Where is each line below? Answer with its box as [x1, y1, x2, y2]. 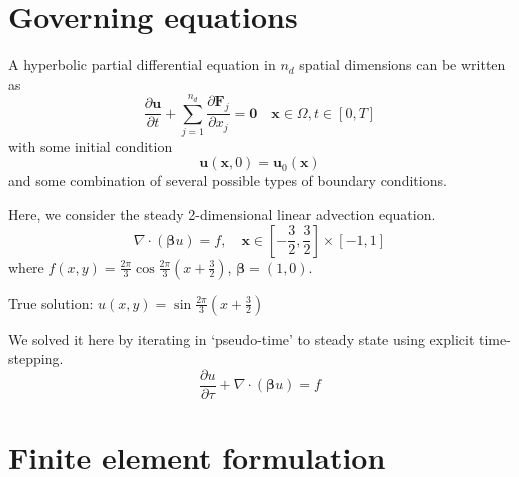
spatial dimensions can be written [299, 54, 506, 75]
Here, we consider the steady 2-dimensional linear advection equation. [8, 204, 436, 225]
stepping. [8, 348, 64, 369]
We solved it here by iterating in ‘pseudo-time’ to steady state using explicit [8, 328, 475, 349]
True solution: [8, 292, 94, 313]
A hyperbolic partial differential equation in [8, 54, 276, 75]
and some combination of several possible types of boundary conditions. [8, 170, 447, 191]
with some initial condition [8, 135, 173, 156]
